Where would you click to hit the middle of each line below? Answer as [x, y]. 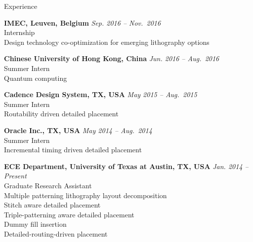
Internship [20, 32]
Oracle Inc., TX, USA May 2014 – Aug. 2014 [78, 130]
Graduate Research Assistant [48, 185]
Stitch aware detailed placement [52, 205]
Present [15, 176]
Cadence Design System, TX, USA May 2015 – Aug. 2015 [101, 94]
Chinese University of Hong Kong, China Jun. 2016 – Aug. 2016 [112, 58]
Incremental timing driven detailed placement [73, 150]
